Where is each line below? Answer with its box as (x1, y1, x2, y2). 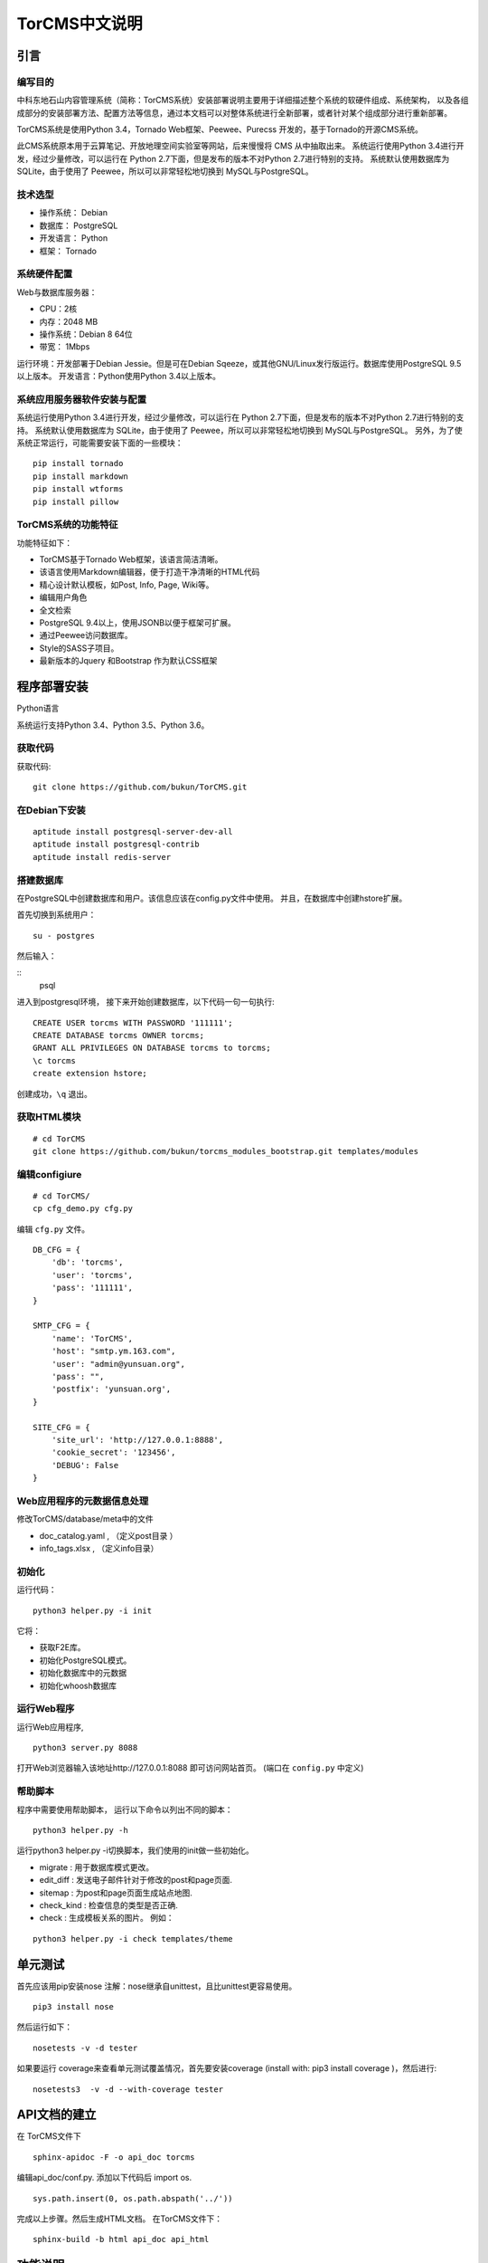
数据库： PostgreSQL (39, 220, 118, 231)
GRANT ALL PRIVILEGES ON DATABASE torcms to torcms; (33, 1043, 271, 1054)
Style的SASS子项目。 (39, 643, 119, 654)
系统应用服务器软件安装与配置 (16, 393, 147, 406)
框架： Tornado (39, 245, 97, 256)
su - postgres (33, 931, 95, 941)
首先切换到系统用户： (16, 910, 97, 921)
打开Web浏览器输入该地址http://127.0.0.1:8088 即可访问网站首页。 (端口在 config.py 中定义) (16, 1762, 364, 1773)
